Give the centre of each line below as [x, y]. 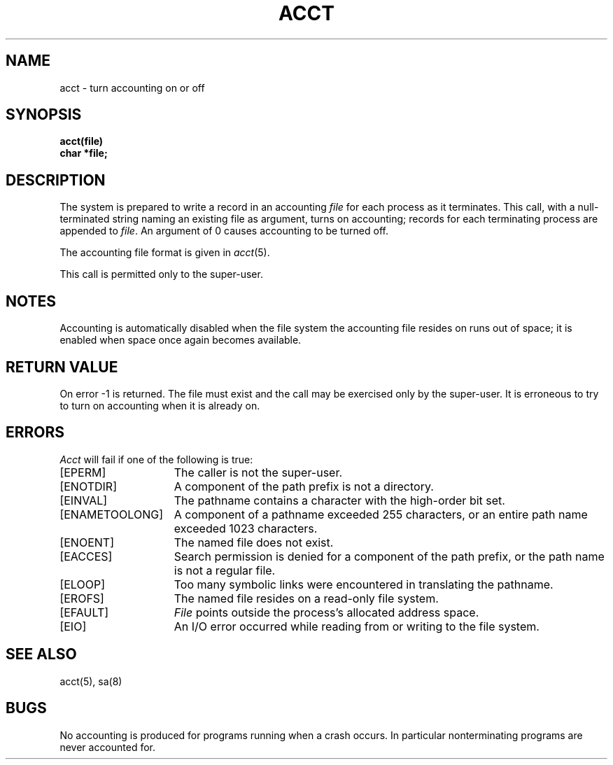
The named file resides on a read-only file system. [306, 598]
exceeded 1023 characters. [246, 528]
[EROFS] [82, 598]
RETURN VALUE [62, 367]
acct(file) [82, 141]
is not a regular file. [225, 570]
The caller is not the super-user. [258, 472]
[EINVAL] [84, 500]
